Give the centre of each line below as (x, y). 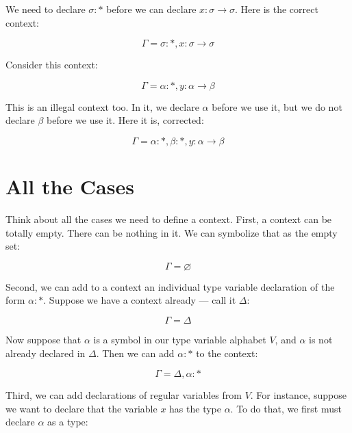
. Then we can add (135, 353)
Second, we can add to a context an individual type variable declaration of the (170, 286)
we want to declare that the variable (81, 408)
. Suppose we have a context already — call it (140, 300)
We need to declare (46, 9)
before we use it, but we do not (277, 106)
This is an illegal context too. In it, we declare (102, 106)
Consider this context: (52, 65)
